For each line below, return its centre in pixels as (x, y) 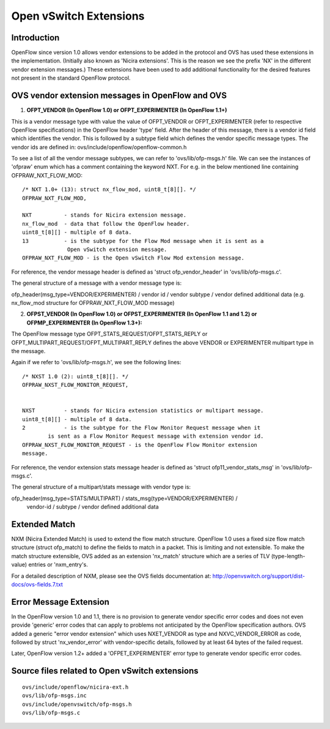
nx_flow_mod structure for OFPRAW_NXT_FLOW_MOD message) (93, 302)
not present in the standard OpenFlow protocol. (71, 78)
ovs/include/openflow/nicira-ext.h (75, 687)
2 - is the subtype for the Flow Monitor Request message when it (141, 428)
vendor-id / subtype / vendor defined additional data (93, 507)
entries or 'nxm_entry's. (58, 565)
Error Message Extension (61, 602)
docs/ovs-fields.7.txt (37, 585)
